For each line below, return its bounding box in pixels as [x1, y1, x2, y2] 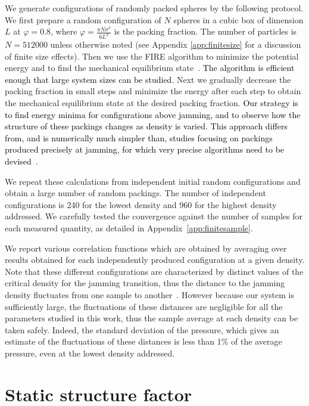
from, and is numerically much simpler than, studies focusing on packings [5, 131, 273, 144]
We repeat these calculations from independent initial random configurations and [5, 175, 301, 187]
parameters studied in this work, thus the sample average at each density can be [5, 312, 298, 324]
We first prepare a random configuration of [5, 13, 161, 26]
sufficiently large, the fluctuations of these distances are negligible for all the [5, 300, 283, 312]
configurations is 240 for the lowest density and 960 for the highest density [5, 198, 277, 210]
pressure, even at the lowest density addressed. [5, 346, 175, 359]
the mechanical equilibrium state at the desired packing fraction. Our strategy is [5, 97, 298, 109]
